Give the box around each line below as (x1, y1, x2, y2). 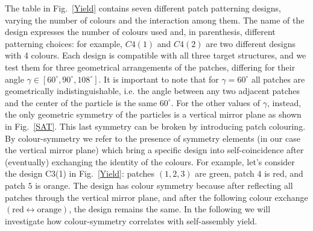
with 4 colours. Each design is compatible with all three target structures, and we (5, 49, 306, 62)
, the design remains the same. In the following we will (69, 203, 271, 215)
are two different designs (206, 37, 296, 49)
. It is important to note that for (98, 72, 219, 85)
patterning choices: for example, (5, 37, 122, 49)
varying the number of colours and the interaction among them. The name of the (5, 13, 305, 26)
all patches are (251, 72, 305, 85)
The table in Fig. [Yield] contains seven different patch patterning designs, (5, 2, 281, 14)
